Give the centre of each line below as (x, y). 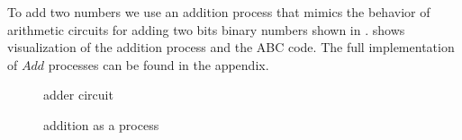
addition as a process (101, 124)
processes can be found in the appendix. (159, 64)
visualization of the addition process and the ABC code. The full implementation (231, 47)
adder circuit (78, 95)
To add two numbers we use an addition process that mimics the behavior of (219, 12)
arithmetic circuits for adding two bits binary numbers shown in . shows (206, 29)
